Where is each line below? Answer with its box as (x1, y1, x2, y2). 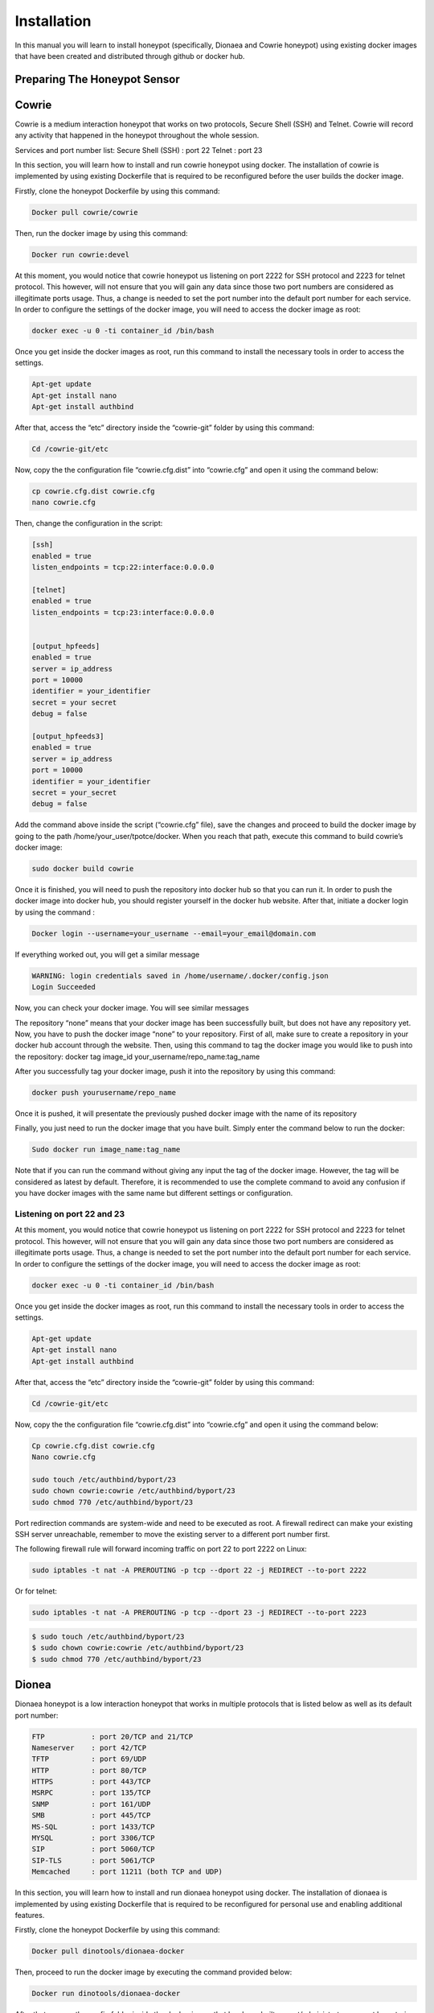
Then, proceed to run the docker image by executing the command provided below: (14, 1967, 293, 1977)
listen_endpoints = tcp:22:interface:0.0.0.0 (31, 563, 215, 572)
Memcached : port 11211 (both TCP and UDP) (31, 1867, 223, 1876)
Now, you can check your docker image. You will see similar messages (14, 1003, 249, 1013)
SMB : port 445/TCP (31, 1811, 151, 1820)
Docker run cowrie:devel (31, 250, 130, 259)
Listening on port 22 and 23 (14, 1209, 125, 1219)
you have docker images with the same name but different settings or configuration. (14, 1188, 293, 1198)
